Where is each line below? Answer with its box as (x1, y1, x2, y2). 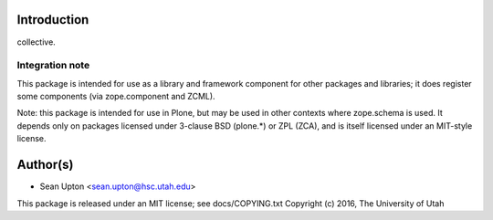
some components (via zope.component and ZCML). (16, 91, 215, 102)
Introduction (16, 12, 89, 27)
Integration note (16, 59, 90, 72)
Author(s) (16, 157, 74, 173)
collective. (16, 37, 57, 47)
